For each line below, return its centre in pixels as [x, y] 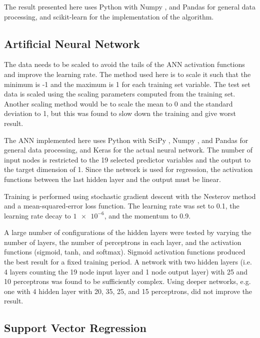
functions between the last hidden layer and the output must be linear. [112, 179]
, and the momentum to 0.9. [147, 215]
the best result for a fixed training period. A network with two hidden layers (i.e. [128, 262]
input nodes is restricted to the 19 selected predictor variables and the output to [127, 159]
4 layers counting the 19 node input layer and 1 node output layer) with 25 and [126, 271]
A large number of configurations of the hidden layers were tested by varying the [128, 232]
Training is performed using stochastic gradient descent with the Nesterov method [130, 196]
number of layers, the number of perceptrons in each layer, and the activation [123, 242]
